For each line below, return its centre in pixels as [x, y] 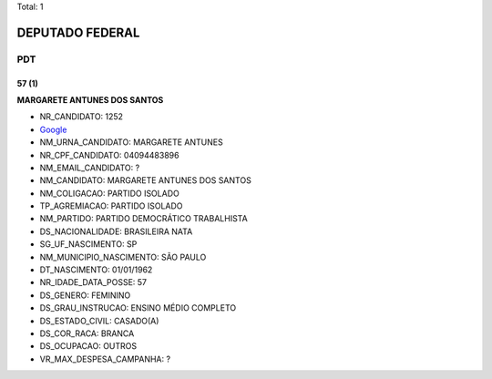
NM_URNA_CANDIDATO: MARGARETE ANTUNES [131, 142]
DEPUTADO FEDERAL [78, 32]
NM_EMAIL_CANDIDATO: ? [90, 168]
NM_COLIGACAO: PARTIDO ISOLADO [109, 193]
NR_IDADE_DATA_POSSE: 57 [93, 282]
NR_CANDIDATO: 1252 [81, 117]
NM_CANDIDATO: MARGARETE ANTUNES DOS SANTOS [146, 180]
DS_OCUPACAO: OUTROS [88, 346]
